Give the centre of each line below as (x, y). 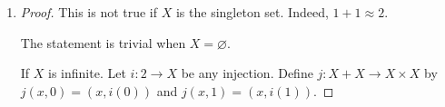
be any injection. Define (247, 73)
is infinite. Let (87, 73)
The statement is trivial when (103, 42)
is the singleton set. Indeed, (252, 12)
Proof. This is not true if (89, 12)
